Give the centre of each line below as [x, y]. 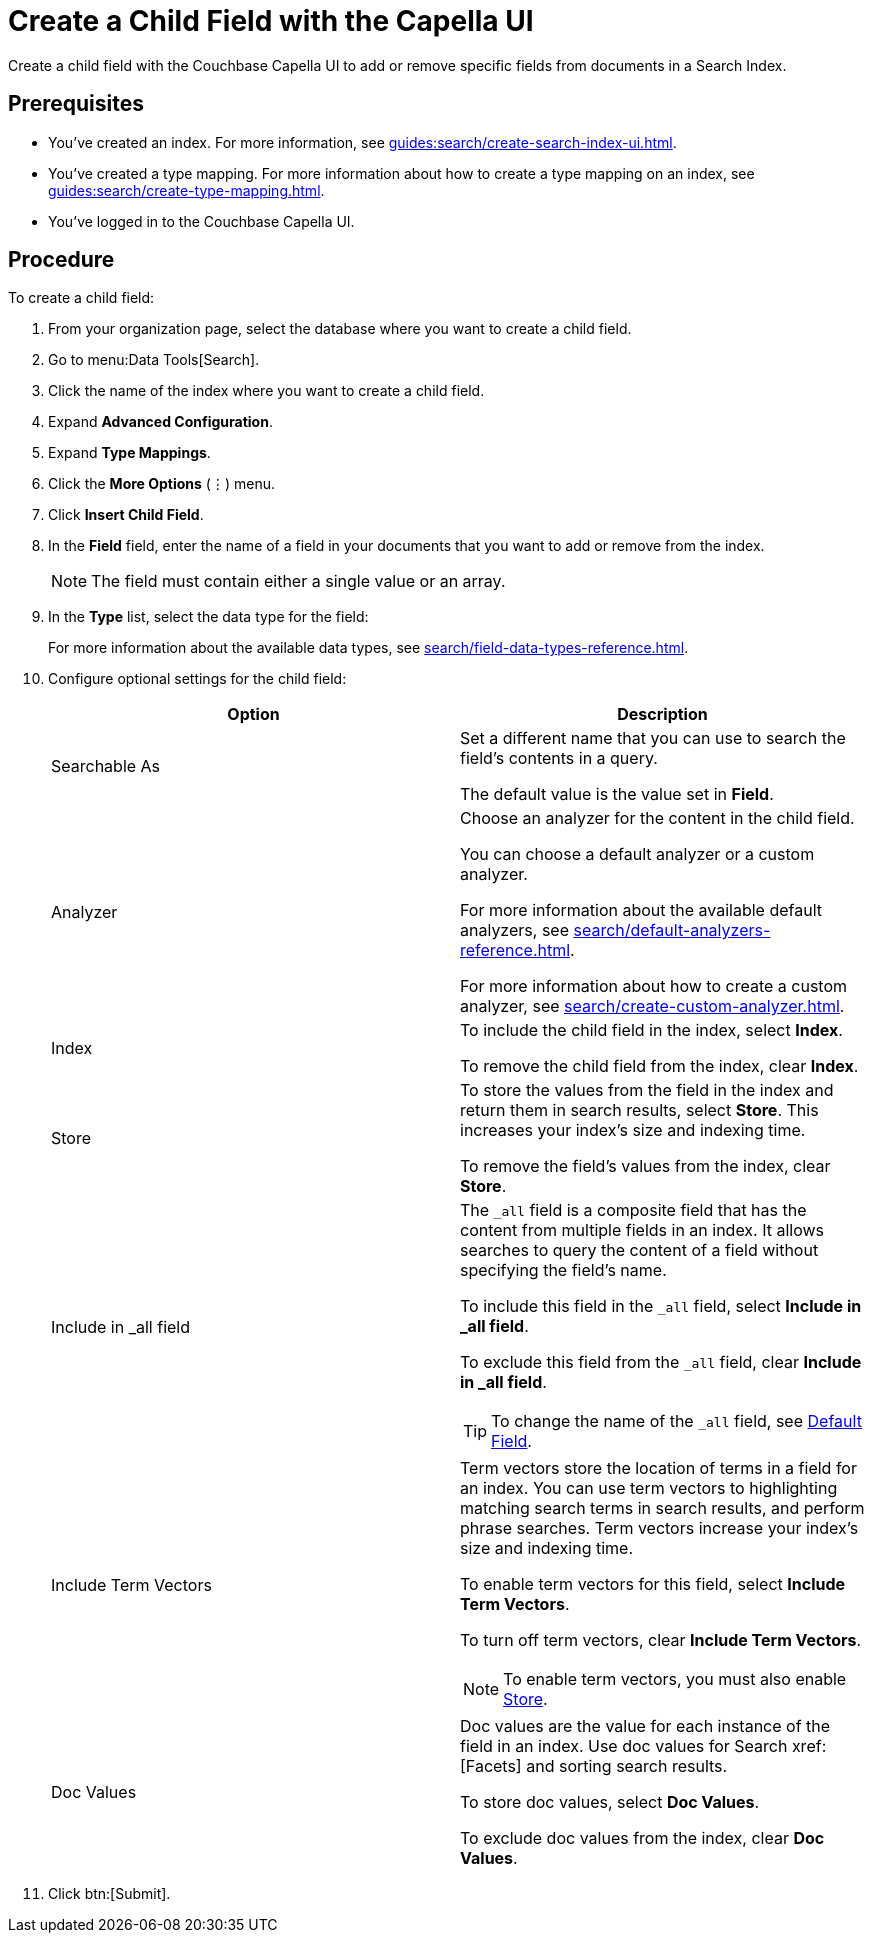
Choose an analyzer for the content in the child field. [657, 818]
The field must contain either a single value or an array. [298, 581]
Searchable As [106, 766]
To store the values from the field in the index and [647, 1090]
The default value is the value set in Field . [617, 794]
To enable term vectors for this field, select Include [653, 1584]
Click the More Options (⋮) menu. [162, 484]
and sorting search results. [627, 1766]
